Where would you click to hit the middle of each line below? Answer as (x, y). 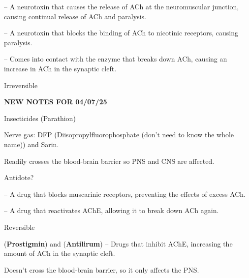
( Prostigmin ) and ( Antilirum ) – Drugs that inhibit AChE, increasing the (118, 243)
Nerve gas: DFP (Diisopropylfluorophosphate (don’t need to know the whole (119, 135)
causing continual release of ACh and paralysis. (75, 16)
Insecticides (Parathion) (40, 118)
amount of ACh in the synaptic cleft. (60, 253)
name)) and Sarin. (31, 144)
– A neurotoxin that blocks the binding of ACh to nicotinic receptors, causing (121, 33)
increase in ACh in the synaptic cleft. (60, 68)
